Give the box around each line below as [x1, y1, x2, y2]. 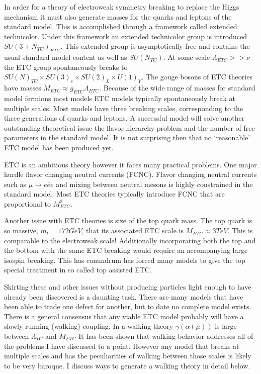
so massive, [4, 225, 38, 236]
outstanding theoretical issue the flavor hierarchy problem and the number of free [4, 122, 255, 133]
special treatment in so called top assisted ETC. [4, 264, 152, 275]
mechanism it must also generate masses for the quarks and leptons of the [4, 11, 232, 22]
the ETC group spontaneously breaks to [4, 61, 128, 72]
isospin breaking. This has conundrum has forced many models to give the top [4, 254, 245, 265]
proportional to [4, 198, 51, 209]
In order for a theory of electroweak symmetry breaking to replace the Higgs [4, 2, 239, 12]
